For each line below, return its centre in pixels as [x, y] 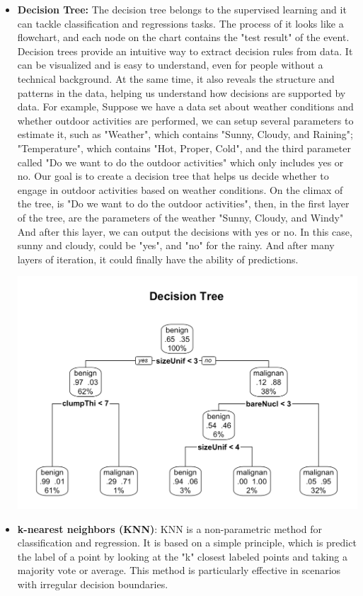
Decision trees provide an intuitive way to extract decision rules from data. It [185, 51]
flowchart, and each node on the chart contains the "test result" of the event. [183, 37]
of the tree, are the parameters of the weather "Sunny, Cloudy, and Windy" [180, 217]
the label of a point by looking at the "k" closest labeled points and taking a [182, 556]
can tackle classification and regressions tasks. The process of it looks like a [180, 23]
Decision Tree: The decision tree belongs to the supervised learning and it [182, 9]
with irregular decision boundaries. [93, 584]
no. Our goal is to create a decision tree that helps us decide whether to [173, 176]
